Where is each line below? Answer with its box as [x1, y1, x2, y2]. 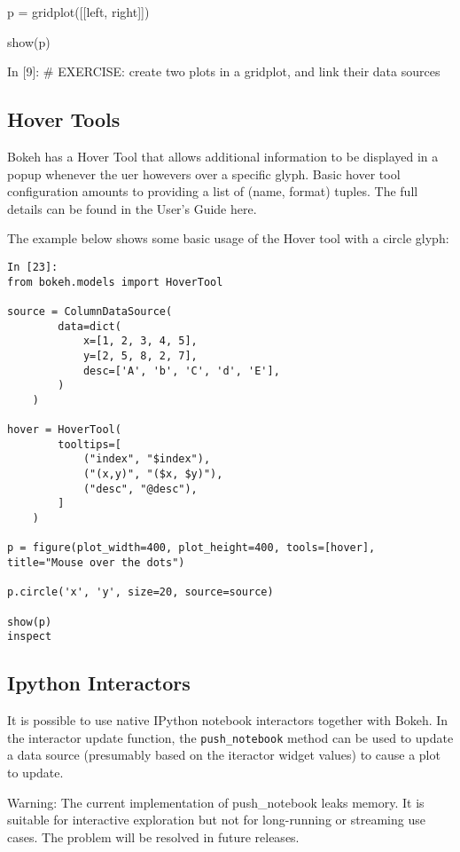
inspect [7, 630, 52, 643]
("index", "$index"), [82, 453, 211, 466]
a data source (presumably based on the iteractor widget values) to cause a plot [7, 745, 441, 764]
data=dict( [58, 319, 121, 333]
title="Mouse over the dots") [7, 556, 185, 570]
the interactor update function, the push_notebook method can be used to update [7, 728, 454, 746]
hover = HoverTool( [7, 423, 121, 437]
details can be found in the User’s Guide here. [7, 199, 257, 217]
